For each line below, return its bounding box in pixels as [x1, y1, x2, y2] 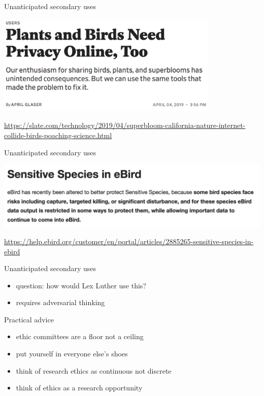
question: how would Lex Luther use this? [16, 280, 146, 290]
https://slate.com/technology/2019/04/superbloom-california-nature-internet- [4, 120, 246, 130]
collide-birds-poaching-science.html [4, 130, 112, 141]
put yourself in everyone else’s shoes [16, 348, 128, 359]
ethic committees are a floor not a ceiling [16, 331, 144, 342]
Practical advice [4, 314, 54, 324]
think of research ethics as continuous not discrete [16, 365, 172, 376]
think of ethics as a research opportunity [16, 382, 143, 393]
